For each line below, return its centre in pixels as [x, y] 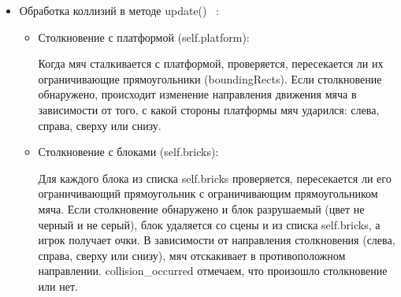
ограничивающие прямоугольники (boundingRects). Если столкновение [210, 78]
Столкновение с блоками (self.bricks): [128, 152]
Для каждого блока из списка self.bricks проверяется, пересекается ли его [215, 178]
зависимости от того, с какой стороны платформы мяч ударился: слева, [209, 109]
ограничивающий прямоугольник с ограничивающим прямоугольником [208, 193]
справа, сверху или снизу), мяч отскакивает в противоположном [192, 255]
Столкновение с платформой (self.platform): [144, 37]
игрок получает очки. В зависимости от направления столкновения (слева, [217, 240]
